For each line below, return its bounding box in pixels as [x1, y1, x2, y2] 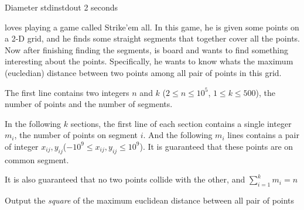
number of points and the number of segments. [5, 98, 173, 110]
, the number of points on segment [14, 129, 138, 141]
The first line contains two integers [5, 86, 129, 98]
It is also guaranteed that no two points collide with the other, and [5, 173, 245, 185]
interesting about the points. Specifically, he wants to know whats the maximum [5, 55, 293, 67]
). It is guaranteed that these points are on [139, 140, 293, 152]
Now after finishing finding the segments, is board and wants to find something [5, 43, 288, 56]
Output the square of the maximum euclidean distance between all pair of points [5, 194, 295, 206]
